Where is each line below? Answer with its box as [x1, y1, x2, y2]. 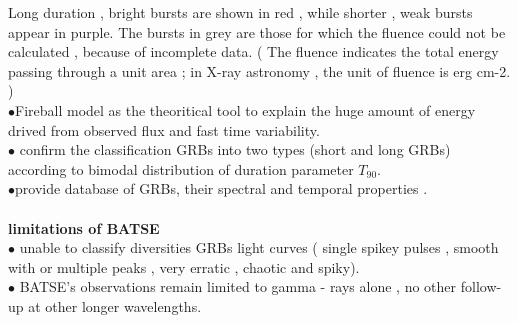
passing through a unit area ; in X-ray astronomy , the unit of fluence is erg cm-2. [8, 60, 511, 81]
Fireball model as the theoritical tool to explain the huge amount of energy [15, 99, 476, 120]
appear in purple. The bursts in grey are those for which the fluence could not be [8, 21, 506, 42]
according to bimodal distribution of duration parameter [8, 158, 354, 179]
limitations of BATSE [8, 217, 160, 238]
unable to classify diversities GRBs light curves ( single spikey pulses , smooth [19, 237, 499, 258]
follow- [460, 276, 502, 297]
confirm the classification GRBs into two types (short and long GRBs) [19, 139, 451, 160]
